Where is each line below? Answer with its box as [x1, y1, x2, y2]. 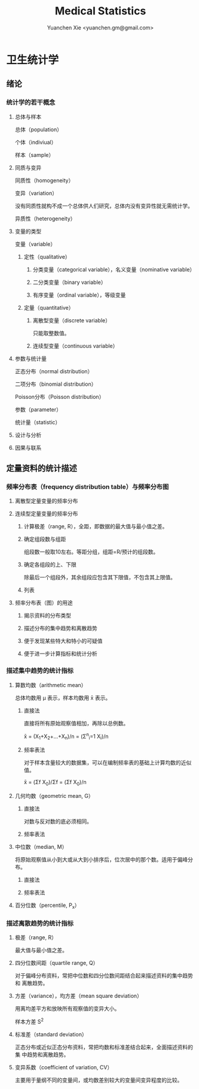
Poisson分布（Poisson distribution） [14, 393, 105, 400]
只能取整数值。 [32, 329, 70, 337]
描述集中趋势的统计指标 [6, 667, 74, 675]
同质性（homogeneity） [14, 177, 74, 184]
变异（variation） [14, 189, 58, 196]
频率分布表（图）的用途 [14, 599, 73, 606]
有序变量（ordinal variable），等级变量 [32, 291, 126, 298]
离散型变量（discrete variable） [32, 316, 111, 324]
